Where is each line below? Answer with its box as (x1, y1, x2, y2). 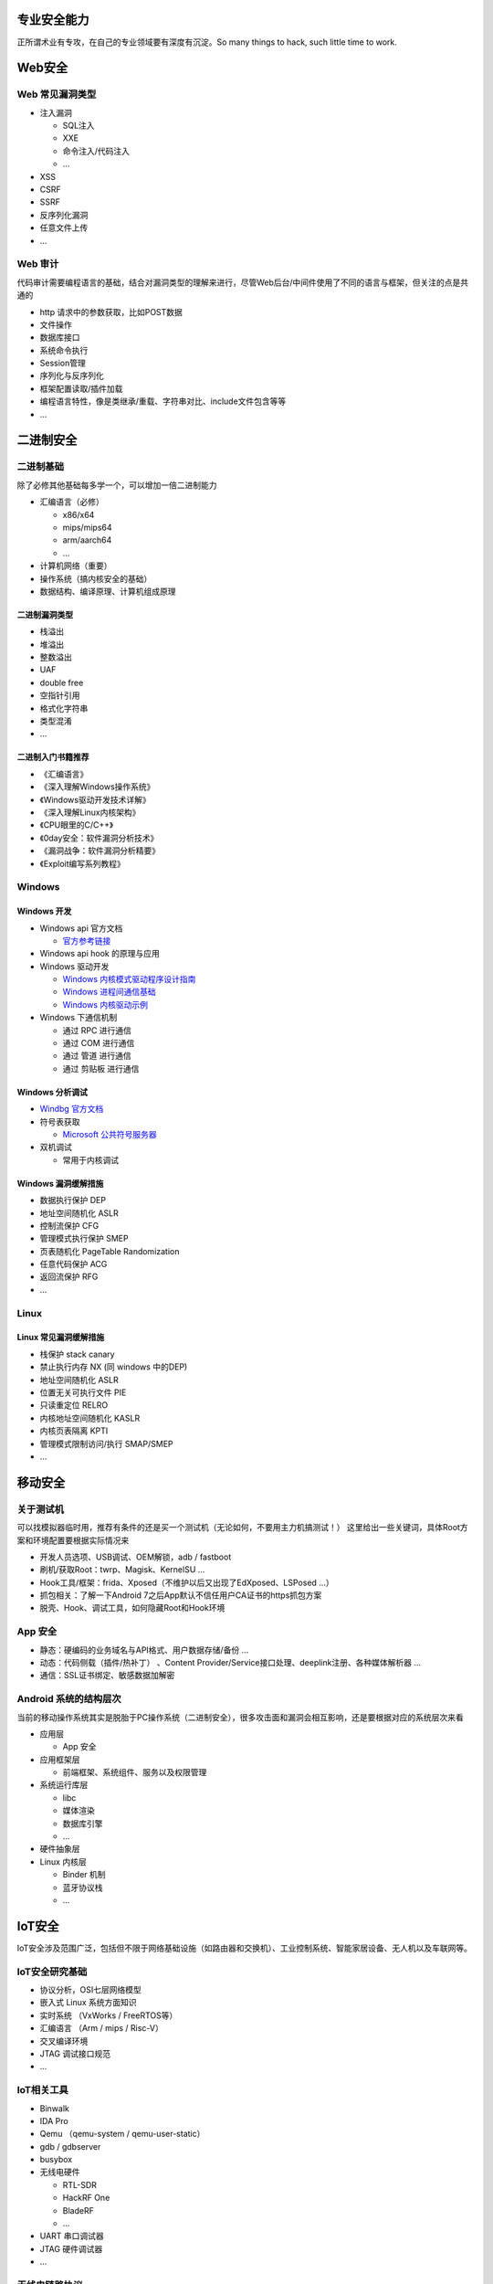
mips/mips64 (62, 522, 113, 533)
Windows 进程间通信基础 (62, 987, 156, 998)
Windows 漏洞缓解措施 (16, 1178, 104, 1189)
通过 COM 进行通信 (62, 1038, 135, 1049)
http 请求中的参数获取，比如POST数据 (39, 306, 183, 317)
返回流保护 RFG (39, 1271, 99, 1283)
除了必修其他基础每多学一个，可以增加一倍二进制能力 (16, 480, 217, 491)
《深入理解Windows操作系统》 (39, 781, 155, 792)
